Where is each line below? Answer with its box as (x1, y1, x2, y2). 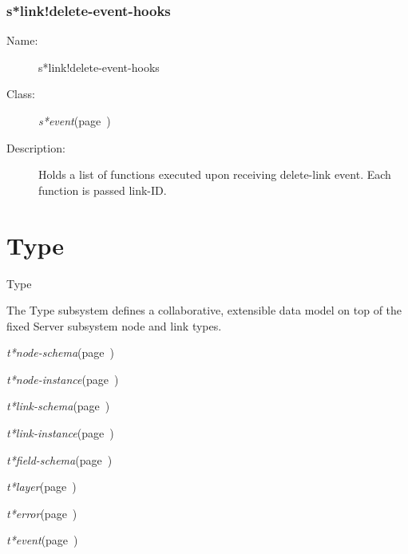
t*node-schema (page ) (6, 344, 114, 361)
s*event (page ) (38, 113, 111, 129)
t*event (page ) (6, 532, 78, 548)
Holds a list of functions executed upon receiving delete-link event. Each (38, 166, 391, 183)
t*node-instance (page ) (6, 370, 119, 387)
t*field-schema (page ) (6, 451, 113, 468)
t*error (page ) (6, 505, 77, 521)
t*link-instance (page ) (6, 425, 114, 441)
